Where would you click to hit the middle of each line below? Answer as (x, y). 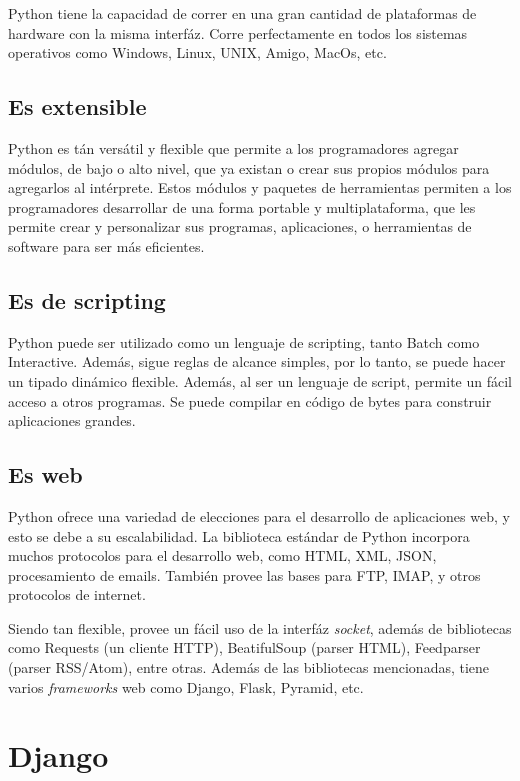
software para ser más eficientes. (106, 245)
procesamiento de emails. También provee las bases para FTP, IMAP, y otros (244, 574)
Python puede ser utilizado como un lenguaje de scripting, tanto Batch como (244, 341)
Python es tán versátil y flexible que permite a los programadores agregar (233, 147)
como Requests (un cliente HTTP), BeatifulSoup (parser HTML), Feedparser (244, 647)
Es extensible (77, 106)
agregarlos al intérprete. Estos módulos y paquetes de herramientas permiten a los (260, 187)
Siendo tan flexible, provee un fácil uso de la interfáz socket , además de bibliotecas (260, 627)
